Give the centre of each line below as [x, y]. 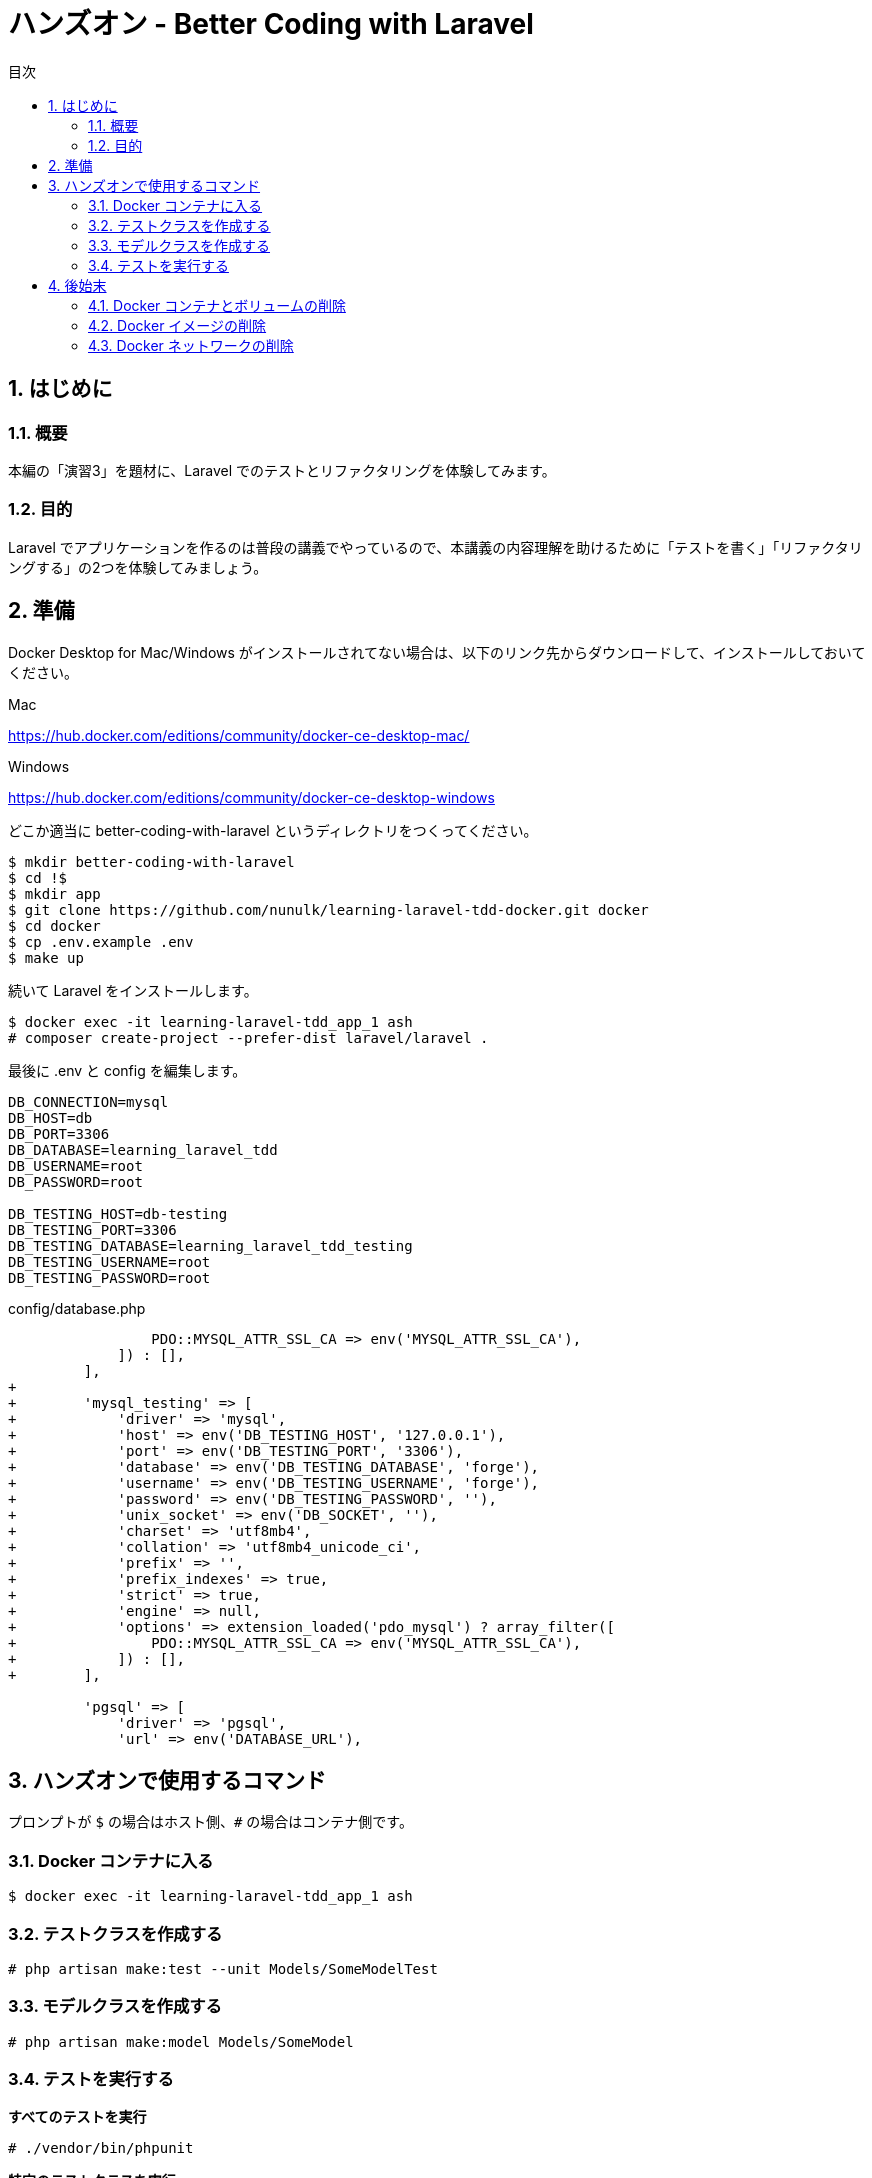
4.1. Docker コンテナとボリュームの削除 [217, 305]
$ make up [46, 957]
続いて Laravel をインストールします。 [133, 990]
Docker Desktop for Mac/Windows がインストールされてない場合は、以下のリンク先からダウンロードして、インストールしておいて [437, 652]
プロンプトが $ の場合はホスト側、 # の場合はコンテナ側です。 [210, 1822]
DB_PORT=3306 [59, 1133]
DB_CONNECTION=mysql [88, 1101]
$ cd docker [54, 925]
